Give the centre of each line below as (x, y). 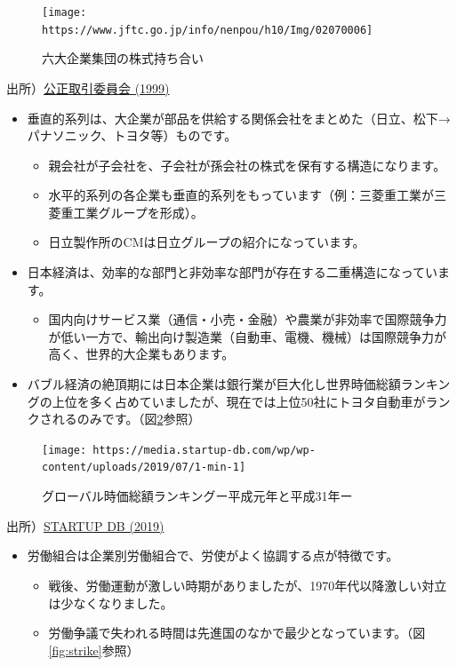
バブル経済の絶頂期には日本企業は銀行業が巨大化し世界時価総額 (214, 384)
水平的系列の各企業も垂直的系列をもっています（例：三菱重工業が (241, 195)
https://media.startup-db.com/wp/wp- (204, 450)
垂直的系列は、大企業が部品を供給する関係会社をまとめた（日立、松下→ (239, 118)
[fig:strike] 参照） (94, 650)
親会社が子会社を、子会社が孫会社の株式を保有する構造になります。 (247, 165)
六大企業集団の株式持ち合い (123, 58)
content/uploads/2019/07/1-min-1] (144, 468)
